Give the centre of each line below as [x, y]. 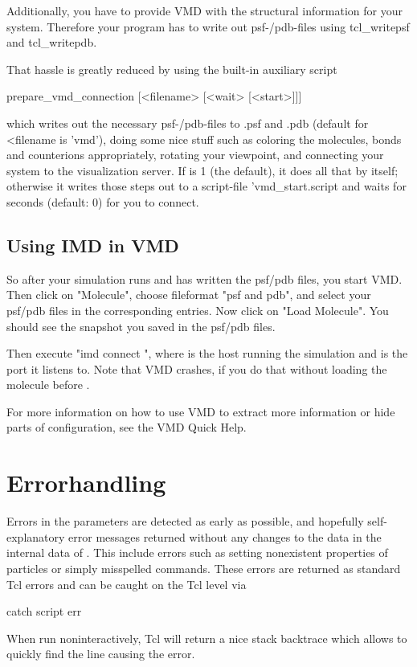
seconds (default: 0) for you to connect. [103, 201]
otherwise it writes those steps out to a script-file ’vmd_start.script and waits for [206, 186]
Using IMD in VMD [93, 245]
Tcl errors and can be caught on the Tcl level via [127, 584]
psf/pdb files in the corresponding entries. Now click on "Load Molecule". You [198, 310]
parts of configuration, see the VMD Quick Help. [127, 427]
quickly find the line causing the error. [101, 654]
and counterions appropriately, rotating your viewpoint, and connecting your [195, 155]
